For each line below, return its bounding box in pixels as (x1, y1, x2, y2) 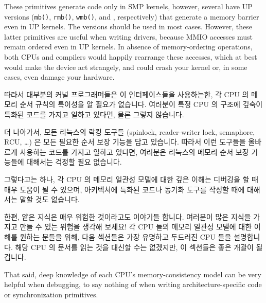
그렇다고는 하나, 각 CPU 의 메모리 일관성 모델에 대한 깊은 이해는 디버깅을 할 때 (4, 173, 258, 184)
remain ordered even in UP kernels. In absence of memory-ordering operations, (4, 41, 253, 52)
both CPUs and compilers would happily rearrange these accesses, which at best (4, 51, 257, 62)
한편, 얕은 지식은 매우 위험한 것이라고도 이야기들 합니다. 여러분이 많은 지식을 (4, 211, 251, 222)
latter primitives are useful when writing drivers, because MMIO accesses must (4, 31, 253, 42)
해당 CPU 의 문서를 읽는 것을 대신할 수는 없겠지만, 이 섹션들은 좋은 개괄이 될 (15, 241, 263, 252)
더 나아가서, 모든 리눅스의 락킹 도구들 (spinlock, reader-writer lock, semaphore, (4, 126, 255, 137)
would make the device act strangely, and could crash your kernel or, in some (4, 61, 247, 72)
